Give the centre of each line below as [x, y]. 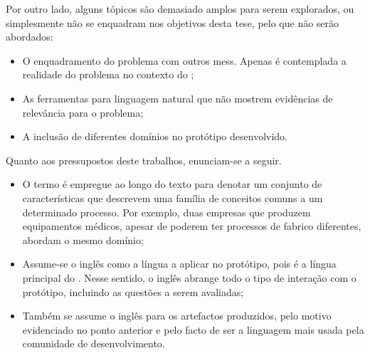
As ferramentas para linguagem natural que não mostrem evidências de [178, 98]
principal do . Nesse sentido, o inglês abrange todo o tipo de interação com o [189, 277]
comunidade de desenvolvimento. [94, 343]
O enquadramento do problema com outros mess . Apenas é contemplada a [184, 60]
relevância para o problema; [83, 112]
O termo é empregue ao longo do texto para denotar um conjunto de [172, 184]
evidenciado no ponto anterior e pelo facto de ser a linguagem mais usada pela [193, 329]
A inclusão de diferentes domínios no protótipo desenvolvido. [155, 136]
